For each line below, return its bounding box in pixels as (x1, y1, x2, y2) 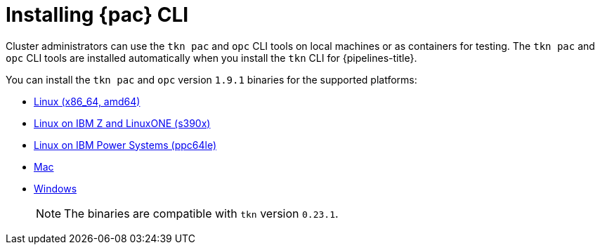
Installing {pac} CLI (6, 3, 189, 27)
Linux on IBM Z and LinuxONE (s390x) (34, 117, 211, 129)
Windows (34, 182, 77, 195)
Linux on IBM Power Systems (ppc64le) (34, 138, 217, 151)
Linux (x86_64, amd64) (34, 95, 141, 107)
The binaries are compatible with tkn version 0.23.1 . (64, 206, 339, 221)
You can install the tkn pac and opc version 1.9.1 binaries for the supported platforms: (6, 73, 417, 86)
